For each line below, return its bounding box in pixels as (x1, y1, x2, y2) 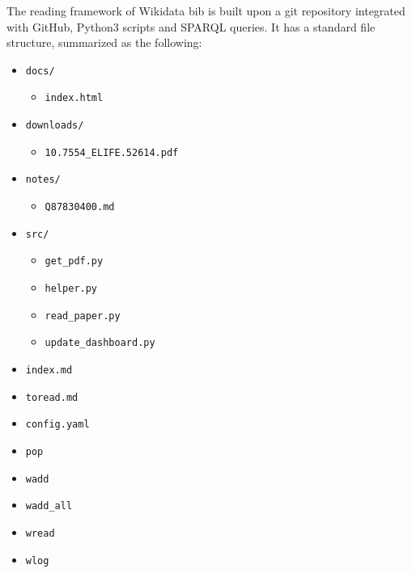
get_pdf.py (45, 255, 104, 268)
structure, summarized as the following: (6, 34, 202, 51)
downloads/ (25, 120, 84, 132)
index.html (45, 92, 104, 104)
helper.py (45, 283, 98, 295)
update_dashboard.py (45, 337, 155, 349)
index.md (25, 364, 73, 376)
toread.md (25, 391, 79, 403)
